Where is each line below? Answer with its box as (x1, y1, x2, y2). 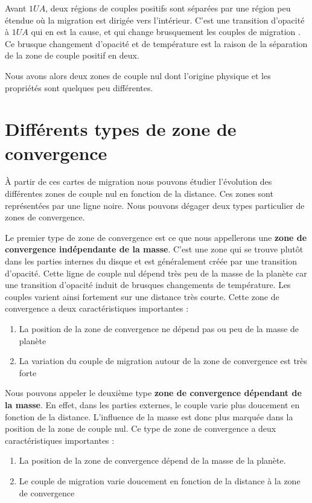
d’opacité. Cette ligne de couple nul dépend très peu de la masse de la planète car (5, 266, 307, 279)
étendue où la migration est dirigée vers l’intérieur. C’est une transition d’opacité (5, 13, 305, 26)
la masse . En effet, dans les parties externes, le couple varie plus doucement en (5, 398, 300, 411)
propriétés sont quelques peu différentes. (5, 81, 153, 94)
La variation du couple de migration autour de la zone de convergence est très (19, 354, 308, 367)
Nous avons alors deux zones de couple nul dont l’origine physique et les (5, 69, 271, 82)
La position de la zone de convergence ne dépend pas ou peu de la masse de (19, 322, 299, 335)
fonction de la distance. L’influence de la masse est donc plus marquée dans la (5, 410, 293, 423)
